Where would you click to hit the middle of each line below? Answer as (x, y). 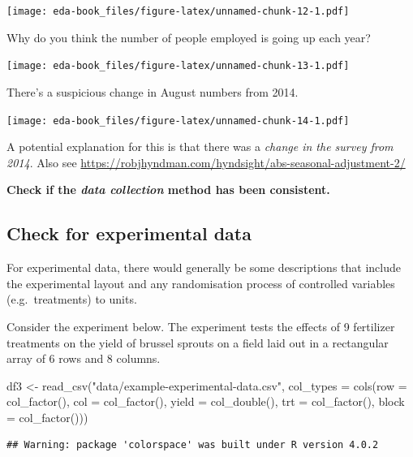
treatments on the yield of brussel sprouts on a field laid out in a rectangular (198, 342)
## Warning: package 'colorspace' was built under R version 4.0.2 (193, 445)
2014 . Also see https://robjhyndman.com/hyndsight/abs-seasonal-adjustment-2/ (206, 162)
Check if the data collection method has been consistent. (168, 190)
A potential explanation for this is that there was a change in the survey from (200, 147)
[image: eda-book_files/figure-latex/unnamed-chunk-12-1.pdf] (178, 11)
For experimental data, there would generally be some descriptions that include (204, 267)
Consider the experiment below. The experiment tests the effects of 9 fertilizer (201, 326)
